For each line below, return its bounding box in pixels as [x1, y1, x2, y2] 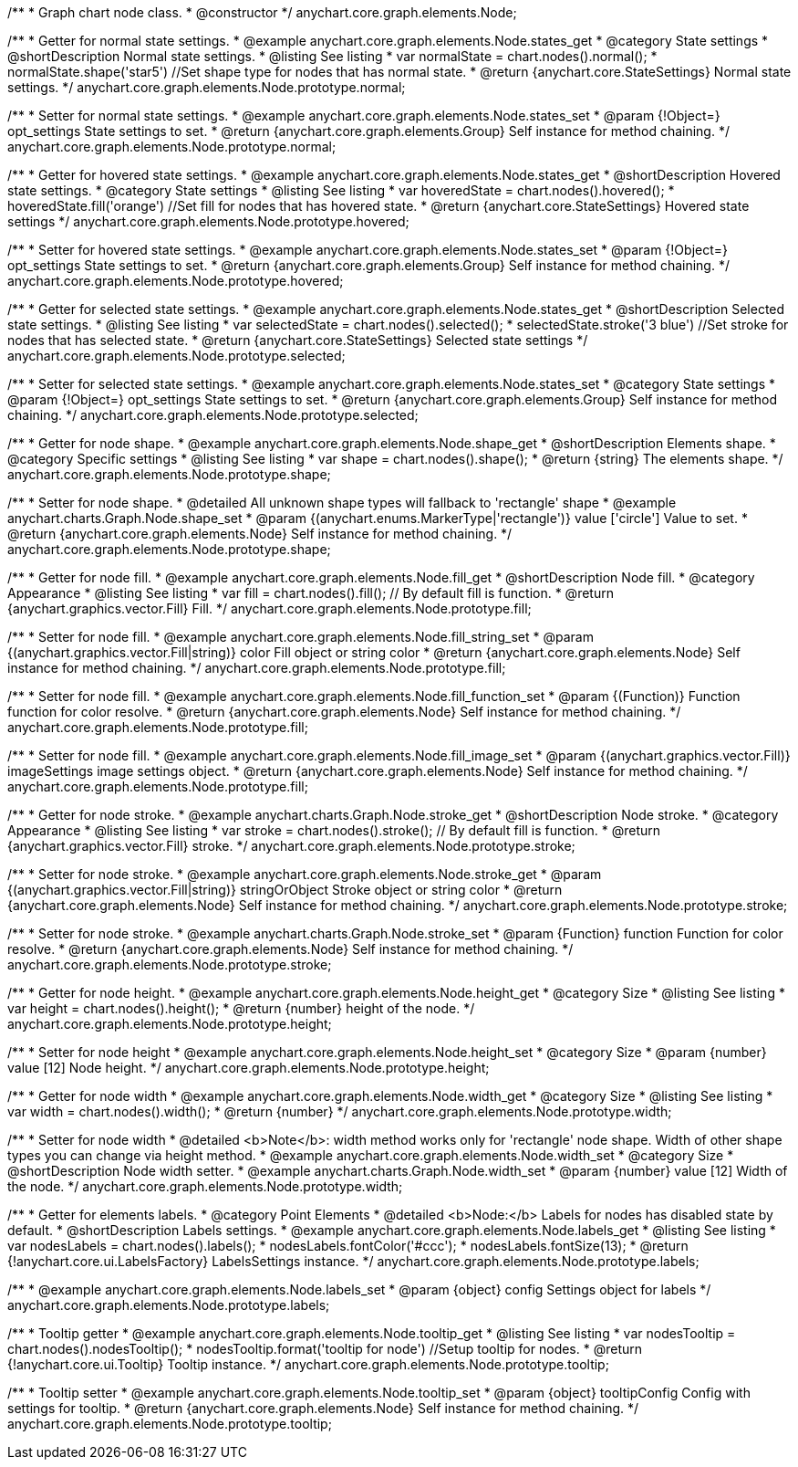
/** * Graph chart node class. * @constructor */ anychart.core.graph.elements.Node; [7, 5, 517, 20]
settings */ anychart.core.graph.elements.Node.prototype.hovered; [7, 214, 409, 229]
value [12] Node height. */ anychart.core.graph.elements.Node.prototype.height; [7, 1060, 490, 1075]
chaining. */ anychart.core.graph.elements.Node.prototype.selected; [7, 407, 419, 423]
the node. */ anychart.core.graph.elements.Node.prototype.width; [7, 1179, 403, 1194]
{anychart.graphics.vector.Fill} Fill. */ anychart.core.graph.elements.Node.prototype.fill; [7, 601, 532, 616]
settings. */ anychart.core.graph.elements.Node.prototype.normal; [7, 79, 406, 95]
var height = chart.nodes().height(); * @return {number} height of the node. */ [7, 1001, 475, 1016]
